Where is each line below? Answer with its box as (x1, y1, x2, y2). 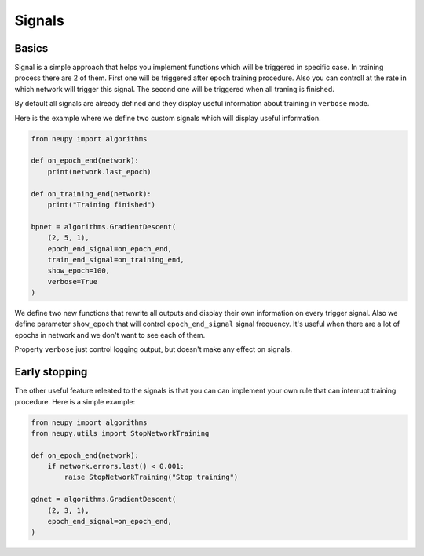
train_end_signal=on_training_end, (47, 255, 185, 264)
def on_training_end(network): (31, 189, 152, 198)
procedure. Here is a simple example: (14, 397, 136, 406)
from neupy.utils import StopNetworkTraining (31, 429, 210, 437)
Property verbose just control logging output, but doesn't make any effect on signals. (14, 345, 292, 354)
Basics (14, 42, 49, 55)
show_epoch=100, (47, 266, 110, 275)
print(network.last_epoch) (47, 167, 152, 176)
